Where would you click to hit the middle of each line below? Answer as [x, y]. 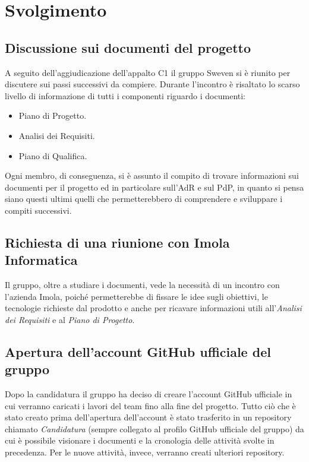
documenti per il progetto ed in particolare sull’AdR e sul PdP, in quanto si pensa [154, 187]
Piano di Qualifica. [53, 155]
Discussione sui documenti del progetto [128, 47]
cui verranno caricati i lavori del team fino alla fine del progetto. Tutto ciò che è [150, 405]
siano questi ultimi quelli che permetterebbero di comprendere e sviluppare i [144, 199]
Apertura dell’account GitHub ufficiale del [138, 351]
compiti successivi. [38, 210]
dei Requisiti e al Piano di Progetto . [70, 319]
